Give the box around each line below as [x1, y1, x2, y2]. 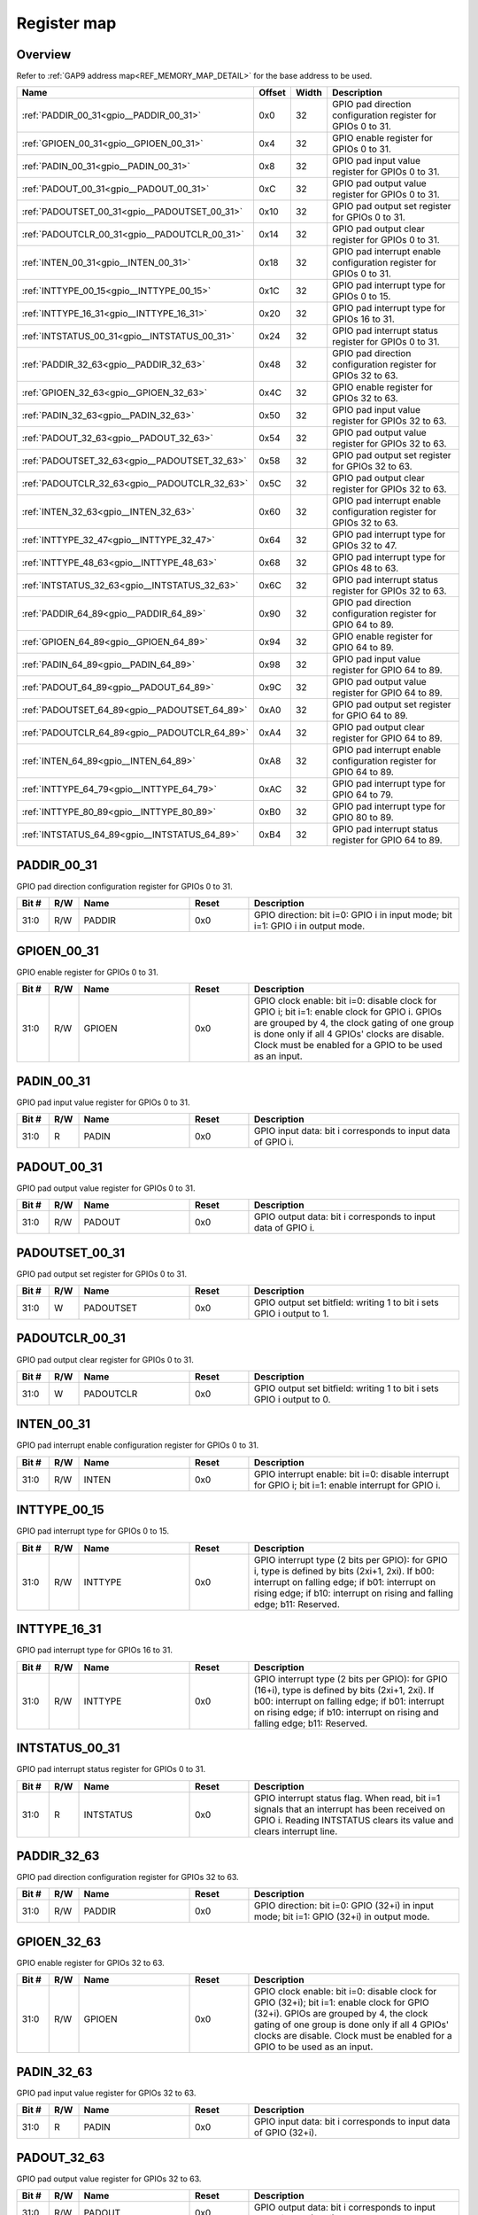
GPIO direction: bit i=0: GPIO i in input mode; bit [253, 909, 453, 921]
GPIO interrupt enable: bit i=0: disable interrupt [253, 1467, 450, 1480]
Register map [16, 13, 117, 33]
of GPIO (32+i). [253, 2126, 318, 2139]
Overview [16, 47, 72, 62]
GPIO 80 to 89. [332, 812, 394, 824]
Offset [258, 87, 287, 99]
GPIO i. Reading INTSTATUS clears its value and [253, 1814, 454, 1826]
